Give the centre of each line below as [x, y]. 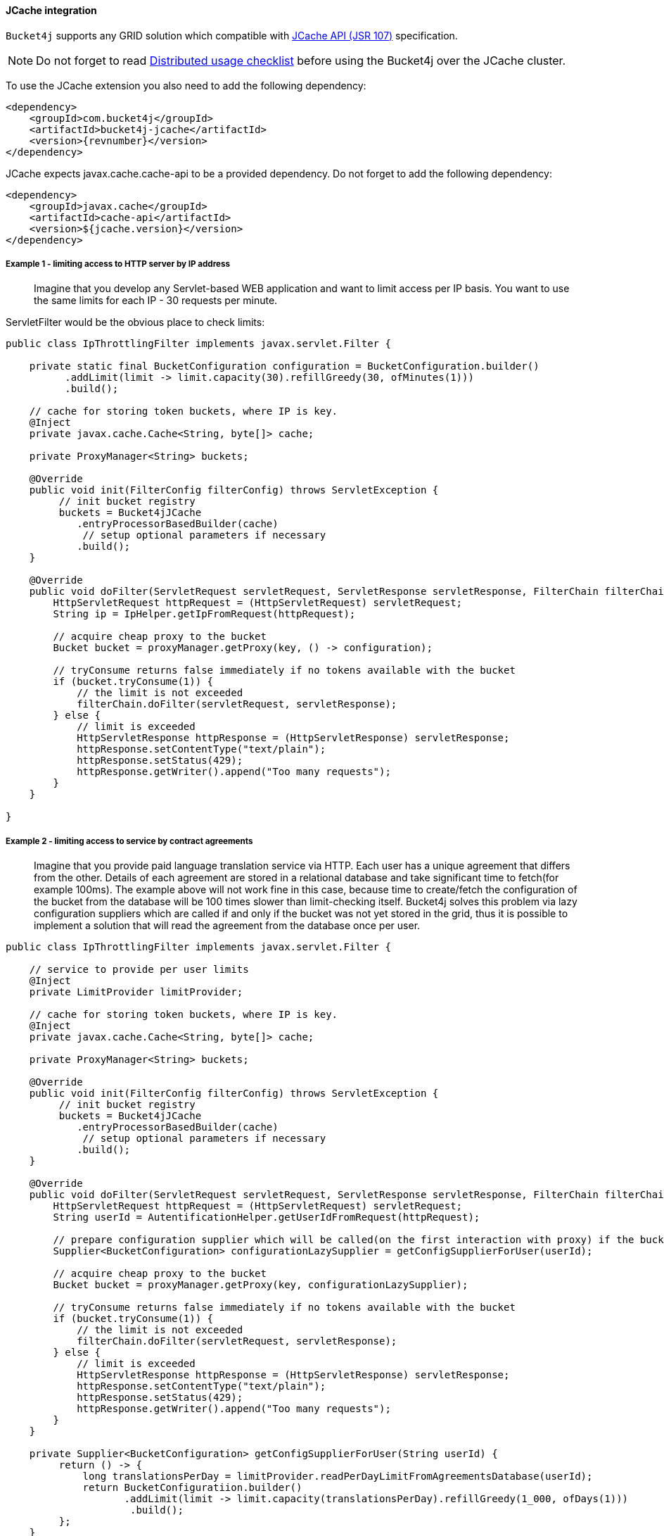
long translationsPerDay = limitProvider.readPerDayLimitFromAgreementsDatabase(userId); [338, 1477]
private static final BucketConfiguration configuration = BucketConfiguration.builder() [284, 366]
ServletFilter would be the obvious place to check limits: [135, 322]
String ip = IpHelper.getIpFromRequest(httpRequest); [204, 614]
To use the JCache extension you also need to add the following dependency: [186, 85]
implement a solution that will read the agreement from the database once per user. [227, 926]
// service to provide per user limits [139, 970]
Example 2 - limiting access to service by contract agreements [129, 841]
